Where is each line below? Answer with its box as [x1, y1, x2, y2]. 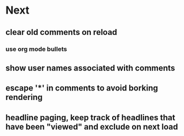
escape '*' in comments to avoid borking [5, 83, 159, 93]
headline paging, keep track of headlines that [5, 112, 175, 122]
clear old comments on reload [5, 27, 117, 37]
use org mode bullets [5, 45, 67, 53]
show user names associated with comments [5, 63, 175, 73]
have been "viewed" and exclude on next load [5, 122, 178, 132]
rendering [5, 92, 43, 102]
